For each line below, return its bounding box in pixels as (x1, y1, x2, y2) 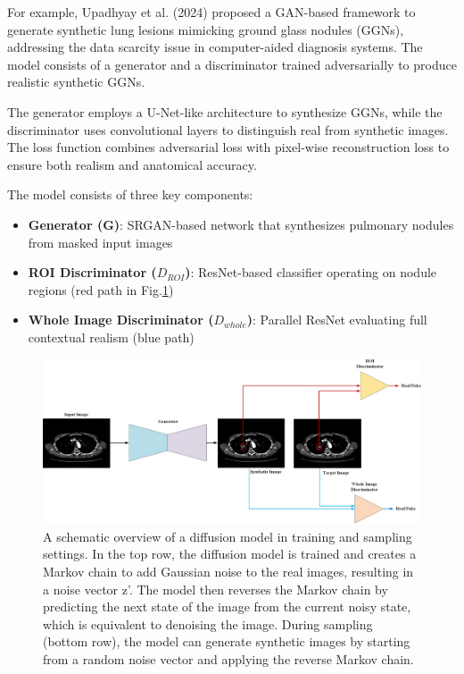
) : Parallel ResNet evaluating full (246, 310, 427, 329)
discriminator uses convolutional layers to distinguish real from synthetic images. (7, 120, 449, 139)
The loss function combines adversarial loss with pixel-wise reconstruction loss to (7, 138, 450, 156)
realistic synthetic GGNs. (7, 72, 145, 91)
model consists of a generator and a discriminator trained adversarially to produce (7, 55, 457, 73)
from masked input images (28, 232, 173, 251)
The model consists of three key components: (7, 185, 253, 204)
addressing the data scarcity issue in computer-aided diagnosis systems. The (7, 38, 423, 56)
